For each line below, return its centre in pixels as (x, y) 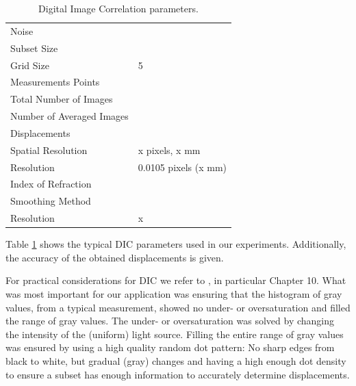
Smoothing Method (51, 201)
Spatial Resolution (49, 150)
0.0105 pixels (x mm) (182, 167)
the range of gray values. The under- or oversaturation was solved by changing (170, 321)
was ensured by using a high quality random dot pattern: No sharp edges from (170, 347)
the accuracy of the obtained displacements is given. (115, 257)
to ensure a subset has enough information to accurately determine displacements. (178, 374)
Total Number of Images (62, 99)
